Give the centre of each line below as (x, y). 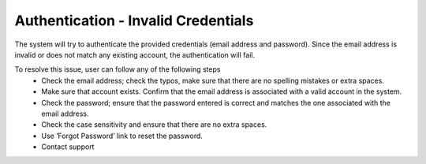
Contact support (68, 147)
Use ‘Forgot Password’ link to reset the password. (122, 136)
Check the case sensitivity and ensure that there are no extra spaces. (154, 125)
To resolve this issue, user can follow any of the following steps (118, 69)
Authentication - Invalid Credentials (134, 20)
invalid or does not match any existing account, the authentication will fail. (135, 54)
